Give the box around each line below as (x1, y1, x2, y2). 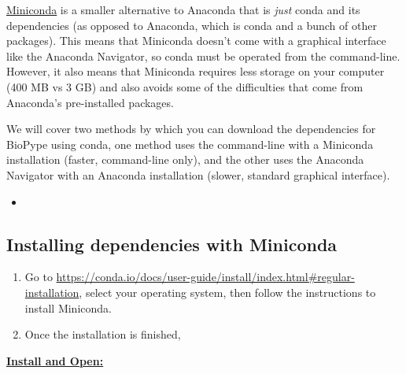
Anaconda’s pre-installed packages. (6, 94, 174, 110)
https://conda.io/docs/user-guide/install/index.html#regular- (56, 268, 355, 285)
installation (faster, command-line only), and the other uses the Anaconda (6, 151, 364, 168)
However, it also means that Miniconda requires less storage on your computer (6, 63, 385, 80)
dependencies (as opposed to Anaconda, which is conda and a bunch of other (6, 17, 377, 33)
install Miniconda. (24, 299, 112, 316)
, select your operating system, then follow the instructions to (79, 283, 376, 300)
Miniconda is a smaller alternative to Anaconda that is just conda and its (6, 2, 360, 17)
